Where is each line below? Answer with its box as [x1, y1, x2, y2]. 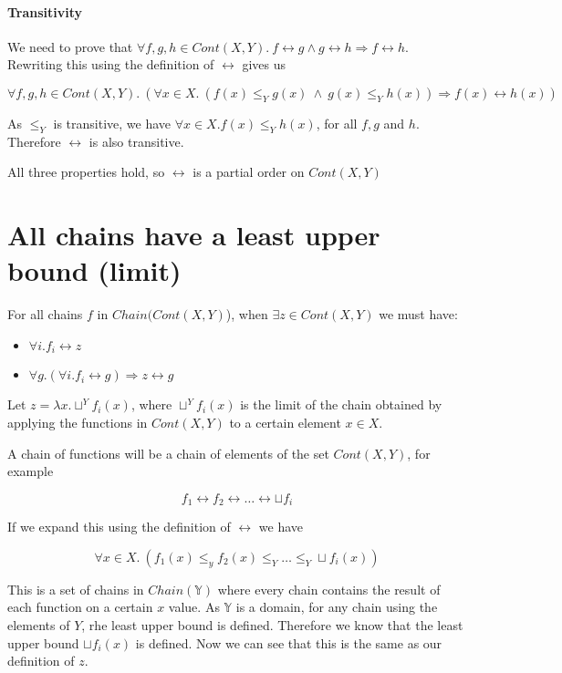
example [7, 461, 54, 481]
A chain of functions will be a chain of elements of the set [7, 443, 329, 462]
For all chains [7, 305, 83, 324]
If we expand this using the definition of [7, 517, 231, 536]
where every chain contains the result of [217, 579, 441, 598]
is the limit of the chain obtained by [240, 395, 442, 414]
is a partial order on [193, 162, 305, 181]
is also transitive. [88, 131, 184, 150]
